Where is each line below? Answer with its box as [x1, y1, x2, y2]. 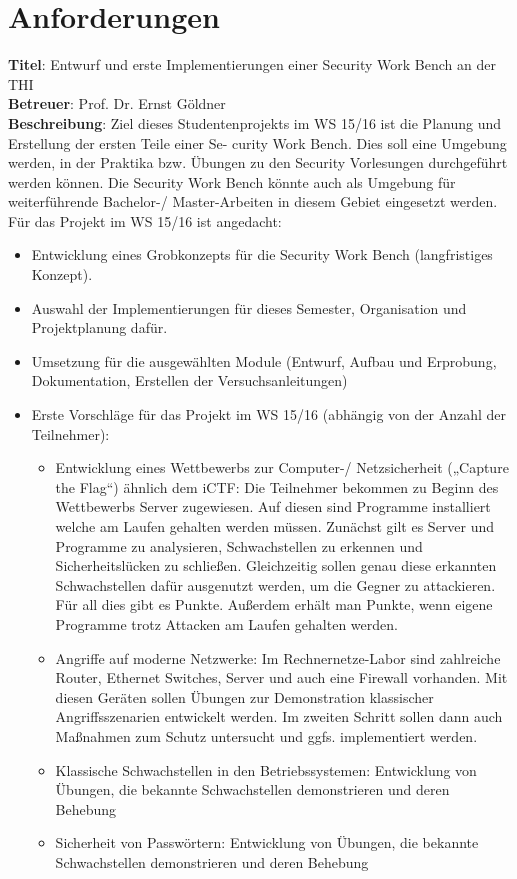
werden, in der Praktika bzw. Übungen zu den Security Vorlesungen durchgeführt [8, 152, 508, 173]
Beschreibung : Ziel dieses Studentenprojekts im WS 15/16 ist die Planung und [8, 112, 502, 133]
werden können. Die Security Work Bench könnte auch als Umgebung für [8, 171, 456, 192]
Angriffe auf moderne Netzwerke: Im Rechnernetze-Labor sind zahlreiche [55, 647, 501, 668]
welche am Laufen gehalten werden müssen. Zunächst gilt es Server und [55, 516, 495, 536]
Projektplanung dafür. [31, 317, 168, 338]
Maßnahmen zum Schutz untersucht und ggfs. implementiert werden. [55, 725, 478, 746]
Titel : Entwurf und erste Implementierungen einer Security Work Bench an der [8, 54, 496, 75]
